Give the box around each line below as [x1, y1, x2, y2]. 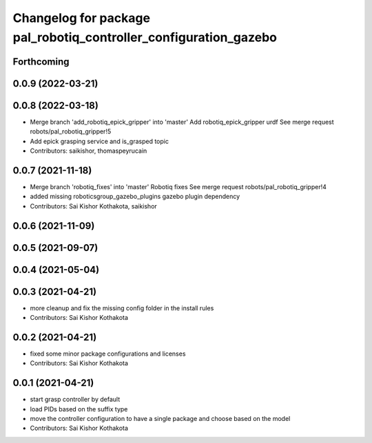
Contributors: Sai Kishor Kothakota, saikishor [30, 202, 158, 210]
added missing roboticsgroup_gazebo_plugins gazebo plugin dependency [30, 193, 240, 201]
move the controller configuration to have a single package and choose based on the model [30, 415, 291, 423]
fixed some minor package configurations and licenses [30, 349, 186, 358]
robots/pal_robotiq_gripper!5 [30, 127, 112, 136]
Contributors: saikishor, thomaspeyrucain [30, 147, 147, 155]
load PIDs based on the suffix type [30, 404, 128, 413]
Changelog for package [12, 10, 151, 25]
